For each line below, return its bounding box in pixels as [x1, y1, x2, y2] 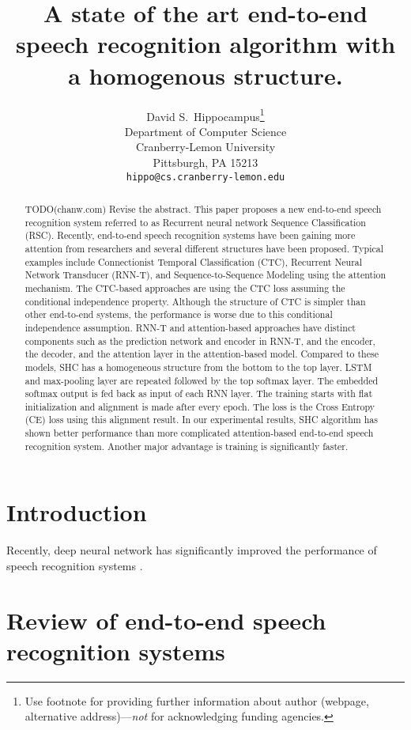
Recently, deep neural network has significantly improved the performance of [6, 542, 377, 558]
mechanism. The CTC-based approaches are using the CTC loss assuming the [25, 281, 345, 294]
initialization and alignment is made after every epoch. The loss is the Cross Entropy [25, 399, 375, 413]
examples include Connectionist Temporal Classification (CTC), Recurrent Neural [25, 255, 363, 268]
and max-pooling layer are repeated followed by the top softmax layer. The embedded [25, 373, 379, 387]
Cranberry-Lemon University [135, 138, 276, 155]
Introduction [6, 496, 147, 528]
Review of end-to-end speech [6, 603, 326, 636]
